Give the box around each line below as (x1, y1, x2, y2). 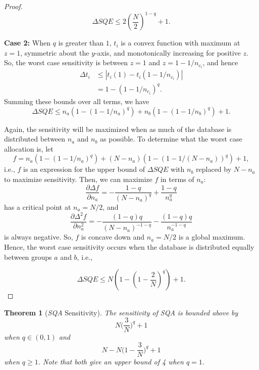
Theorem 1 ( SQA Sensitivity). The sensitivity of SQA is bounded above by (4, 307, 238, 317)
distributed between (4, 133, 66, 144)
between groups (4, 251, 52, 262)
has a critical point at (4, 201, 71, 212)
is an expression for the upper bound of (23, 164, 145, 174)
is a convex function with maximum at (121, 37, 240, 48)
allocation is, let (4, 143, 54, 154)
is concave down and (81, 232, 145, 242)
